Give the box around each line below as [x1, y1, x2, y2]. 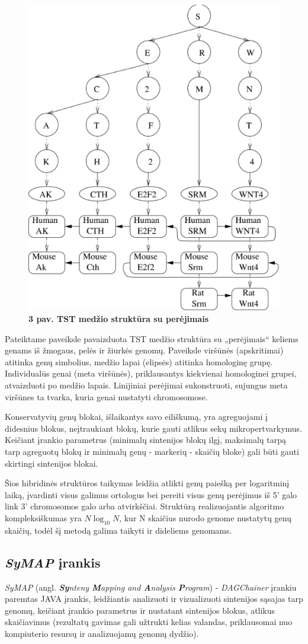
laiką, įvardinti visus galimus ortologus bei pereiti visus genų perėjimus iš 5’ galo [5, 488, 297, 500]
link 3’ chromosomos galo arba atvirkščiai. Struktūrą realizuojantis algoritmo [5, 500, 284, 512]
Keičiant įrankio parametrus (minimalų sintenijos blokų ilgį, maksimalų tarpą [5, 433, 286, 446]
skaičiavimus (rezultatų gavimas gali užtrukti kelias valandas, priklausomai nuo [5, 616, 293, 628]
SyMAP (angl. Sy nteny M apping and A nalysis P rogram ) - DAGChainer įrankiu [5, 581, 297, 593]
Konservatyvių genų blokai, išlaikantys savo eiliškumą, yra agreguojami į [5, 410, 268, 423]
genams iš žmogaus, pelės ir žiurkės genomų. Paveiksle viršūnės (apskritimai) [5, 344, 284, 356]
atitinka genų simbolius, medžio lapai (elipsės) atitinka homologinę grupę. [5, 355, 273, 368]
